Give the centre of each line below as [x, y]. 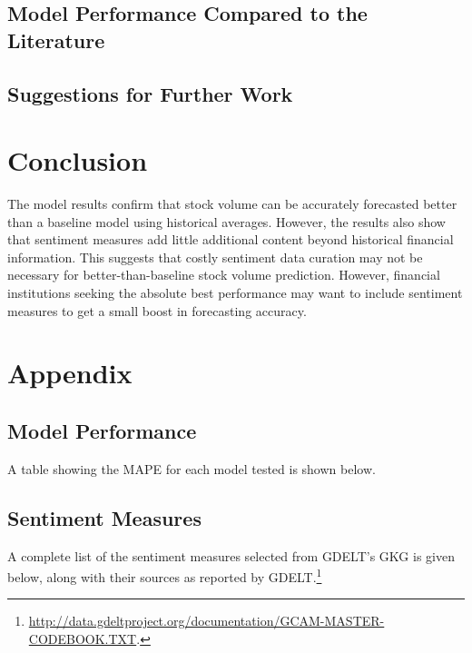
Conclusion [78, 160]
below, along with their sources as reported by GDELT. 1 [165, 575]
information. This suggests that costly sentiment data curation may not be [215, 257]
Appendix [70, 373]
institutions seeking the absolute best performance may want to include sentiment [235, 293]
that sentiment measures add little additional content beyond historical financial [231, 239]
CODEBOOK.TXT [83, 639]
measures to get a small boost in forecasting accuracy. [157, 310]
